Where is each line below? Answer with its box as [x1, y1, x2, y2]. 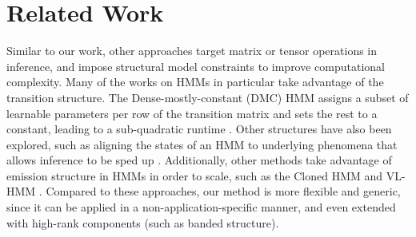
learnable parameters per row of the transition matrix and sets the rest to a [6, 105, 378, 121]
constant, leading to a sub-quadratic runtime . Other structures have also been [6, 120, 392, 137]
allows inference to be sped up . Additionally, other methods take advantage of [6, 152, 392, 168]
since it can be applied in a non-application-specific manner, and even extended [6, 199, 396, 215]
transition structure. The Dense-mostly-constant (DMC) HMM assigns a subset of [6, 89, 409, 105]
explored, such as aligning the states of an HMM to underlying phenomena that [6, 136, 398, 152]
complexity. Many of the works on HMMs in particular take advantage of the [6, 73, 384, 90]
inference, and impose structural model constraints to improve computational [6, 57, 386, 74]
